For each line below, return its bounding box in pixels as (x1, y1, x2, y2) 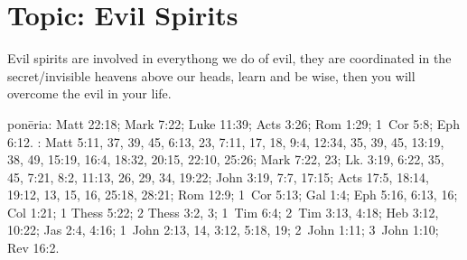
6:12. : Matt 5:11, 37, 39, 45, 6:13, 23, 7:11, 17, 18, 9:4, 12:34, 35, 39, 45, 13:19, (7, 132, 444, 151)
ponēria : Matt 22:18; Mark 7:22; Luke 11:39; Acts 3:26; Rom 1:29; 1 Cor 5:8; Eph (7, 114, 460, 133)
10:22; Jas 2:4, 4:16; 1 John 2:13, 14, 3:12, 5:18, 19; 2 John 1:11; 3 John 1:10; (7, 220, 439, 239)
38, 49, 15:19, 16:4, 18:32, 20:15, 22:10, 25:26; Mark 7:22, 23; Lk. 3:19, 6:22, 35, (7, 150, 444, 169)
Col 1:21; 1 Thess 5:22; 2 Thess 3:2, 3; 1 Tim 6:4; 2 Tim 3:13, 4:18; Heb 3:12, (7, 202, 439, 221)
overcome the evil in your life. (7, 84, 172, 103)
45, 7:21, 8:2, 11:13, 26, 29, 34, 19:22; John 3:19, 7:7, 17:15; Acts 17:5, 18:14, (7, 167, 429, 186)
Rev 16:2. (7, 238, 60, 257)
